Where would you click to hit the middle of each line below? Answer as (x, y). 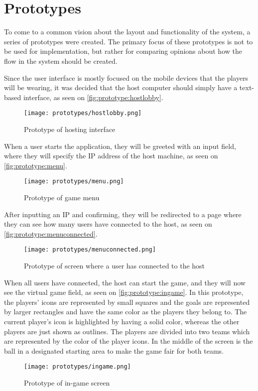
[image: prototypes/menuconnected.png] (90, 250)
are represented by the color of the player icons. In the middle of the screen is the (129, 341)
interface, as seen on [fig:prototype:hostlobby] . (93, 97)
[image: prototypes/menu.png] (74, 182)
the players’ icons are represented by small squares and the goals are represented (127, 302)
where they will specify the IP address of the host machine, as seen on (111, 156)
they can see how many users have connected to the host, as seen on (108, 224)
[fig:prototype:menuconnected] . (51, 233)
